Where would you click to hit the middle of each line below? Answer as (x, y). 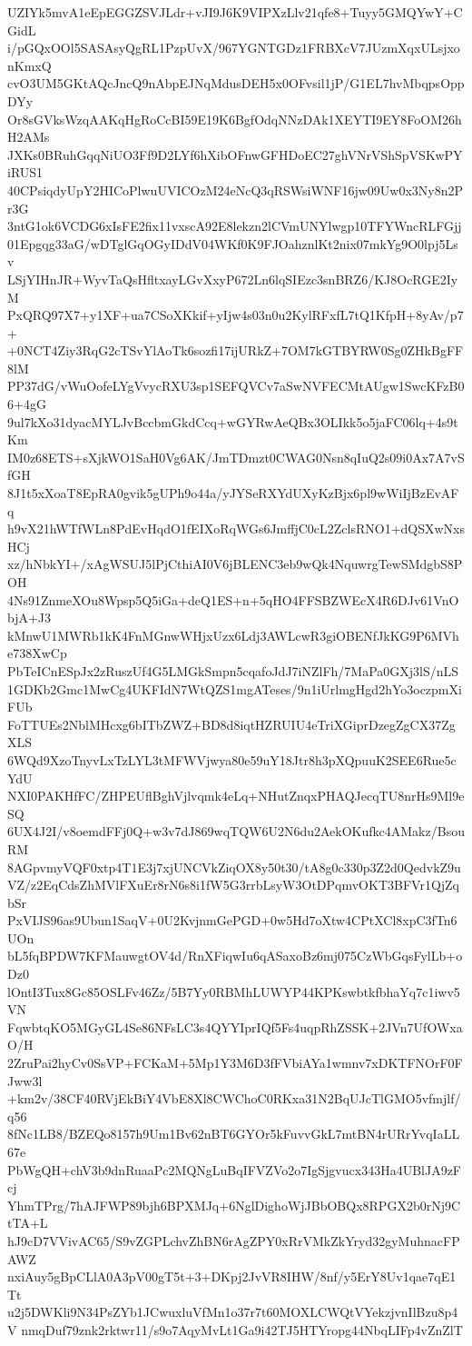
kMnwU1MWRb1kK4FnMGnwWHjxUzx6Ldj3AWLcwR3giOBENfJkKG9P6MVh (233, 635)
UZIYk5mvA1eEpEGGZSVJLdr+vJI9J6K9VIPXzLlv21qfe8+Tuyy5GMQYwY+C (235, 12)
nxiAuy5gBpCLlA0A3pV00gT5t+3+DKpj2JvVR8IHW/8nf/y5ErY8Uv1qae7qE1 (232, 1276)
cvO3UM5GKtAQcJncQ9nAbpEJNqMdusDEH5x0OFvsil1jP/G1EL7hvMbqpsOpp (236, 83)
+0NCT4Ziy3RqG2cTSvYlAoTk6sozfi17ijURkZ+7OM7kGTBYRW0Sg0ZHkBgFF (236, 350)
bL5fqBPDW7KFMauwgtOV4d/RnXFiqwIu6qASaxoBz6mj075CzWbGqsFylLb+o (235, 956)
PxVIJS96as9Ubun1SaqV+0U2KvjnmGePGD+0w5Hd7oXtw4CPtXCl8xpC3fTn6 (232, 920)
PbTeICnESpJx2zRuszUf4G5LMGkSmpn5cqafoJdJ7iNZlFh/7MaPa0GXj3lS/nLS (233, 670)
